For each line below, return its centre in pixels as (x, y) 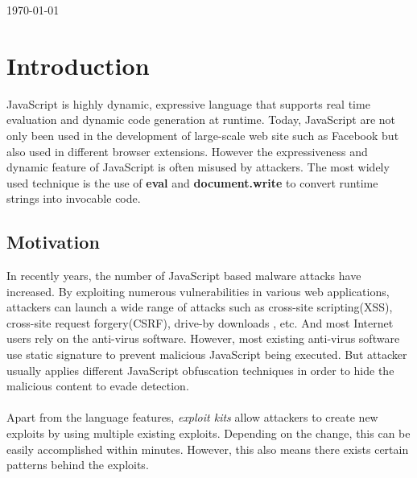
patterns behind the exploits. (78, 465)
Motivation (53, 242)
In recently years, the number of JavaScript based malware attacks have (184, 276)
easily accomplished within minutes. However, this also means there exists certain (208, 449)
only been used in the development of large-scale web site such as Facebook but (203, 135)
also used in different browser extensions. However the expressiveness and (187, 151)
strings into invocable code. (74, 198)
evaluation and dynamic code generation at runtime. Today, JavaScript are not (201, 119)
